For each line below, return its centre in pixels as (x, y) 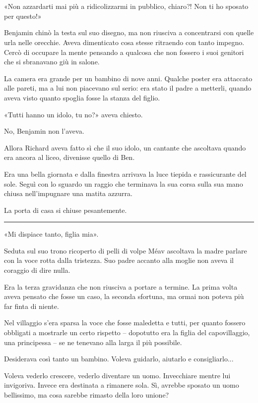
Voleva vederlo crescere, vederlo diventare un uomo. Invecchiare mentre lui (117, 375)
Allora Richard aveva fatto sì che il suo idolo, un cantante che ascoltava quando (125, 147)
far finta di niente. (32, 306)
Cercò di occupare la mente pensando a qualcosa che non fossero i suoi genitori (124, 52)
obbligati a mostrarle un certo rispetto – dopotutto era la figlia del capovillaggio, (127, 332)
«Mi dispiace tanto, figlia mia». (51, 234)
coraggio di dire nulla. (37, 270)
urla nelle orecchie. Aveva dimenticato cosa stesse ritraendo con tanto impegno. (124, 42)
